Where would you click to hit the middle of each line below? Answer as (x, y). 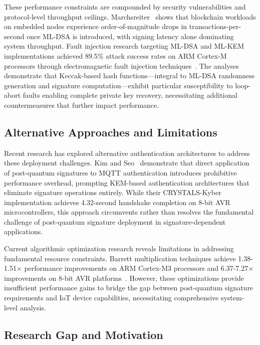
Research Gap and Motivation (84, 334)
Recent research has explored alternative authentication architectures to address (127, 153)
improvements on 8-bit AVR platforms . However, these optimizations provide (124, 278)
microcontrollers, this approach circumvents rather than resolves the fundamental (129, 212)
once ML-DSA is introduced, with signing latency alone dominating (130, 36)
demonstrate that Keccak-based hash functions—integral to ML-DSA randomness (129, 75)
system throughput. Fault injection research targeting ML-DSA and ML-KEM (124, 46)
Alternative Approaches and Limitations (111, 132)
